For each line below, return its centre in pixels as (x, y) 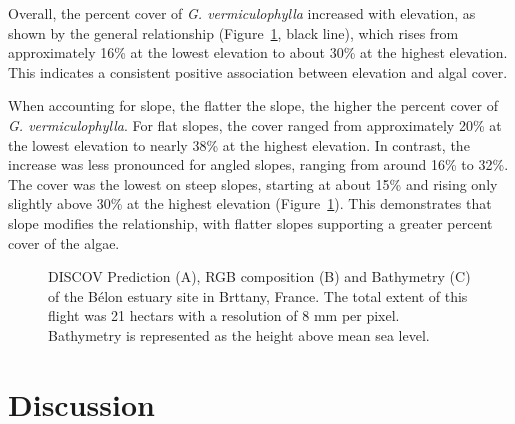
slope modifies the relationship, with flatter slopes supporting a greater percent (250, 222)
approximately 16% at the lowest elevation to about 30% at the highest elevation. (258, 52)
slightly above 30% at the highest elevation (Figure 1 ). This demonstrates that (250, 203)
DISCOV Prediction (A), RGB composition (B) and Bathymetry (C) (259, 276)
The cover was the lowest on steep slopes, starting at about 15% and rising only (253, 183)
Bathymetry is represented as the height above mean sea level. (239, 334)
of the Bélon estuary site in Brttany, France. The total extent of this (258, 295)
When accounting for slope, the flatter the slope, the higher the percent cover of (253, 105)
